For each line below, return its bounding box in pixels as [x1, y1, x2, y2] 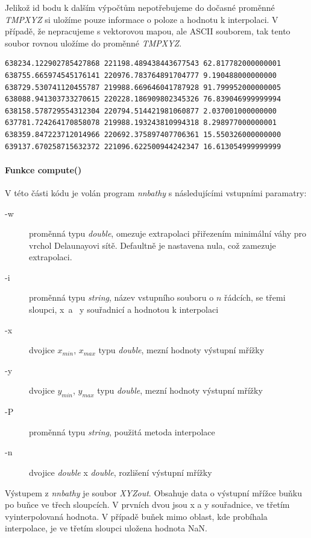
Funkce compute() [5, 163, 82, 176]
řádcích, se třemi [224, 291, 286, 304]
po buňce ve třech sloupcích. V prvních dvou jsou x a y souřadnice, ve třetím [5, 498, 290, 511]
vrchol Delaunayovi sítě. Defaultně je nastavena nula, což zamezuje [29, 239, 276, 251]
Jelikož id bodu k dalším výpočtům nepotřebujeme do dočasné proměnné [5, 1, 275, 13]
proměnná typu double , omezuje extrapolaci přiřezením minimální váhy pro [29, 227, 307, 240]
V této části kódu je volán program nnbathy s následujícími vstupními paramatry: [5, 186, 307, 199]
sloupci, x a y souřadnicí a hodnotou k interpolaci [29, 303, 219, 316]
